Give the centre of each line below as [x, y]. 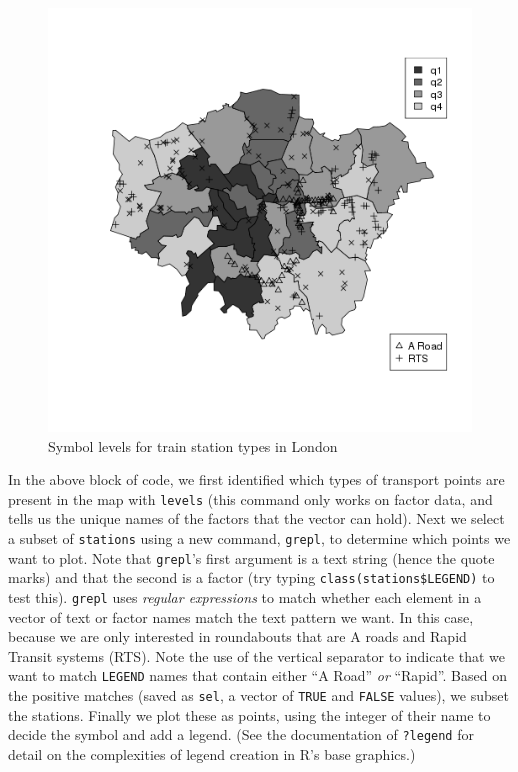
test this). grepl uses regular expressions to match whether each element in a [245, 597]
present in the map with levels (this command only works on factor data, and [250, 498]
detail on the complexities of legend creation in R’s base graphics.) [212, 754]
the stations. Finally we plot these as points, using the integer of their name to [249, 714]
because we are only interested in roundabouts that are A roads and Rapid [237, 636]
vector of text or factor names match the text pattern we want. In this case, [241, 616]
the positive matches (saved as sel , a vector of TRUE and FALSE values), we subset [259, 695]
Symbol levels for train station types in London [193, 445]
